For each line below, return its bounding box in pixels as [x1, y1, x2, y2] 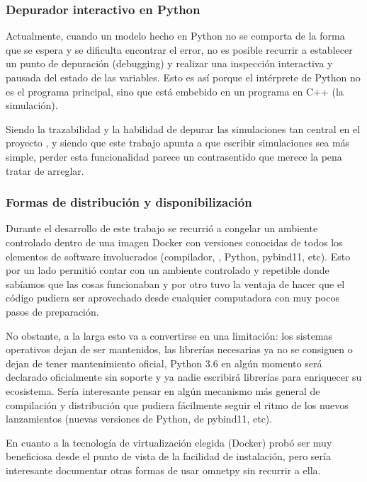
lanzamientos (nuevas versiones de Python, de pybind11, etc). [6, 411, 273, 426]
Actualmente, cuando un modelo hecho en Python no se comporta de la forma [6, 28, 345, 43]
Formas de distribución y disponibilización [6, 193, 252, 211]
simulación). [6, 98, 58, 113]
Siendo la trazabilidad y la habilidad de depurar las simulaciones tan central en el [6, 121, 361, 136]
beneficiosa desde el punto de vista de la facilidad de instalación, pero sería [6, 449, 331, 464]
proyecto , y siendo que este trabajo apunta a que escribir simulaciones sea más [6, 135, 350, 150]
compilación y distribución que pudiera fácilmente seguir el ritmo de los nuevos [6, 397, 349, 412]
